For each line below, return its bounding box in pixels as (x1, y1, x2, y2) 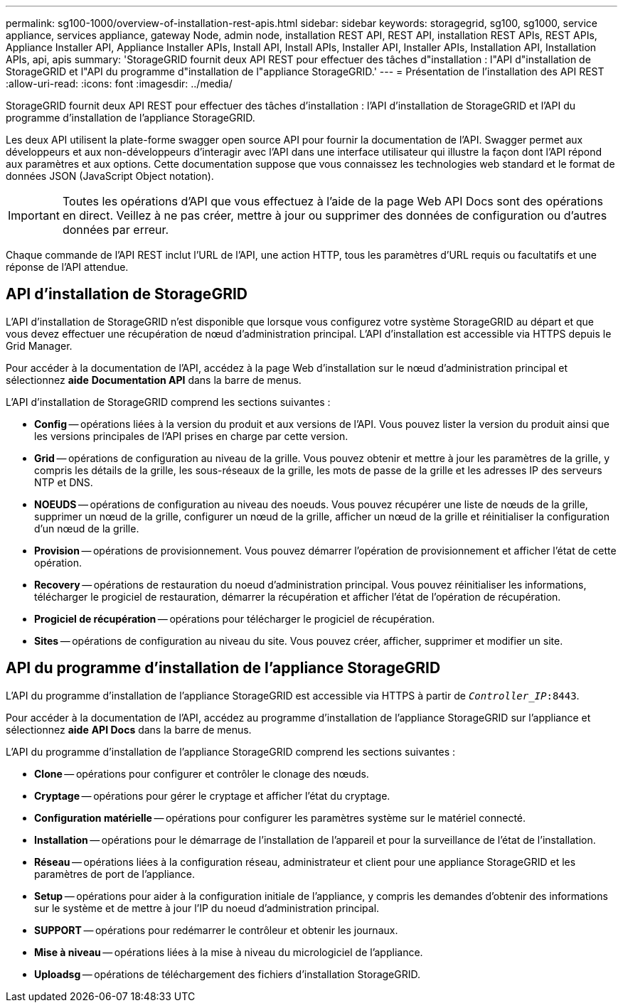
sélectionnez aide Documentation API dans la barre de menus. (6, 373, 302, 386)
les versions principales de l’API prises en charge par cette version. (34, 429, 348, 442)
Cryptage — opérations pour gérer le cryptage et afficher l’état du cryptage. (34, 789, 390, 802)
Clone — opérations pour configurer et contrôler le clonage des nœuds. (34, 767, 369, 780)
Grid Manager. (6, 339, 73, 352)
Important (8, 208, 60, 222)
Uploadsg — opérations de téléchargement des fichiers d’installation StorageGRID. (34, 967, 421, 980)
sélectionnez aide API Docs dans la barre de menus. (6, 723, 252, 736)
